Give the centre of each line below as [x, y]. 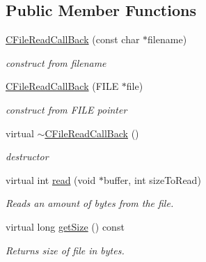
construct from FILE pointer [66, 109]
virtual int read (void [51, 179]
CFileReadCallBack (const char [73, 39]
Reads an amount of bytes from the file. [90, 203]
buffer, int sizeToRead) [152, 179]
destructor [27, 156]
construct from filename [56, 62]
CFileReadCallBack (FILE [62, 86]
